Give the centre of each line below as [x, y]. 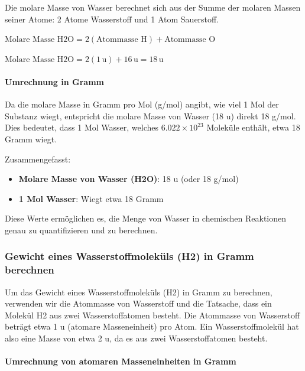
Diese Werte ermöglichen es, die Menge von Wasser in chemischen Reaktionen [146, 218]
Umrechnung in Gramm [54, 81]
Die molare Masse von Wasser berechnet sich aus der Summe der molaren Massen [153, 7]
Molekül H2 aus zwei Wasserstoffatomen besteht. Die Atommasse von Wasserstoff [152, 315]
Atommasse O [190, 40]
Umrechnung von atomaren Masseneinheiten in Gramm [121, 361]
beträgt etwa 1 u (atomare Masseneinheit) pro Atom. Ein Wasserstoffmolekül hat [152, 326]
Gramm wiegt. [31, 139]
